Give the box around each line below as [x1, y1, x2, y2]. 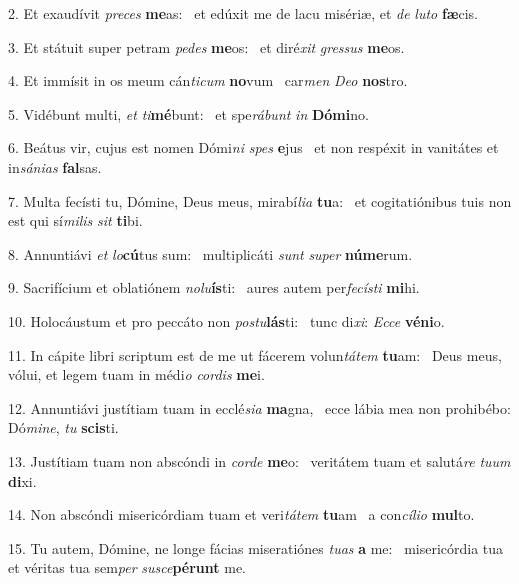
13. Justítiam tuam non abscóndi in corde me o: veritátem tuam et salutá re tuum [8, 450, 511, 471]
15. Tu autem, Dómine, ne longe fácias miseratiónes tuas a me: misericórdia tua [8, 537, 504, 558]
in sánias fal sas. [8, 156, 102, 177]
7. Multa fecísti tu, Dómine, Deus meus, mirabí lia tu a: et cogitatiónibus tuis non [8, 190, 512, 211]
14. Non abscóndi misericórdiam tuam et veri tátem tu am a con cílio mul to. [8, 504, 475, 525]
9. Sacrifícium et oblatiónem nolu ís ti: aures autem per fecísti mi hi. [8, 277, 420, 298]
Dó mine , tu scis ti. [8, 417, 119, 438]
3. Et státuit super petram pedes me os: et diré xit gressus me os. [8, 36, 405, 57]
